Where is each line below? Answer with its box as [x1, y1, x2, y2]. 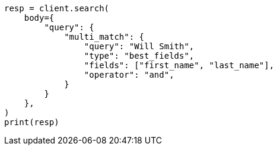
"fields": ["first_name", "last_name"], [84, 60, 275, 70]
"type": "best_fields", [84, 51, 195, 60]
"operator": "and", [84, 70, 174, 79]
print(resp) [4, 117, 59, 127]
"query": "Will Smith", [84, 42, 195, 51]
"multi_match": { [64, 32, 145, 42]
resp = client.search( [4, 4, 110, 13]
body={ [24, 13, 55, 23]
